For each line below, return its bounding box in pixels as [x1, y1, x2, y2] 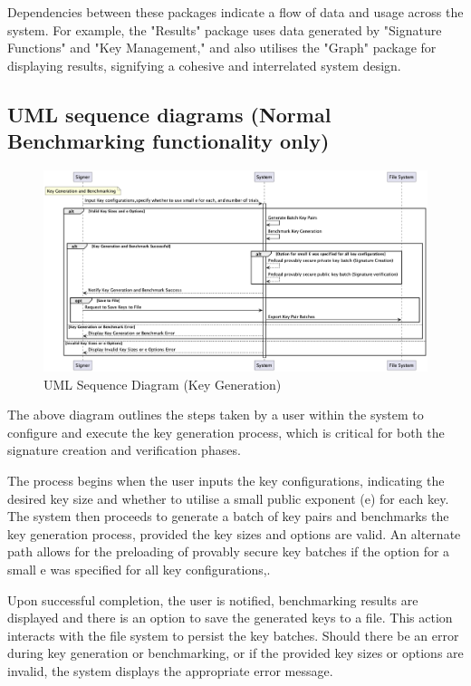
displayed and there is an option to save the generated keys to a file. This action [7, 608, 453, 627]
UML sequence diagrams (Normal [7, 100, 332, 128]
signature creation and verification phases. [7, 440, 241, 459]
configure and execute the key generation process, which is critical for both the [7, 422, 445, 441]
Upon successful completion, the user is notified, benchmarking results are [7, 590, 418, 609]
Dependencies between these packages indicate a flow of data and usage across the [7, 3, 464, 21]
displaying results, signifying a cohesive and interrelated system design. [7, 55, 401, 74]
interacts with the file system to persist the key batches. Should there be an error [7, 625, 459, 644]
